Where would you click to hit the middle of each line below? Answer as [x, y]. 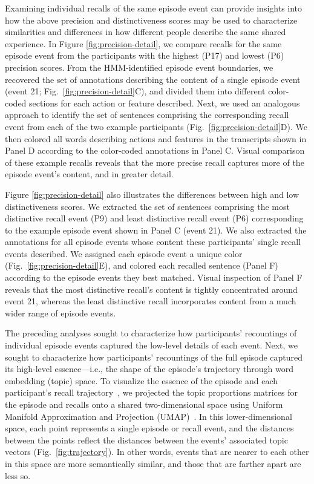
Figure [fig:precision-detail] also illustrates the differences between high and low [152, 194]
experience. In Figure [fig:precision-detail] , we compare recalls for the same [143, 43]
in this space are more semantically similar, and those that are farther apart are [153, 463]
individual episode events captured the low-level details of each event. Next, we [152, 345]
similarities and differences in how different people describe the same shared [146, 32]
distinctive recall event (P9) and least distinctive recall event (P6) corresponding [154, 218]
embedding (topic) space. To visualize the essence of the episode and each [142, 380]
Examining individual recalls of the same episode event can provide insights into [154, 8]
